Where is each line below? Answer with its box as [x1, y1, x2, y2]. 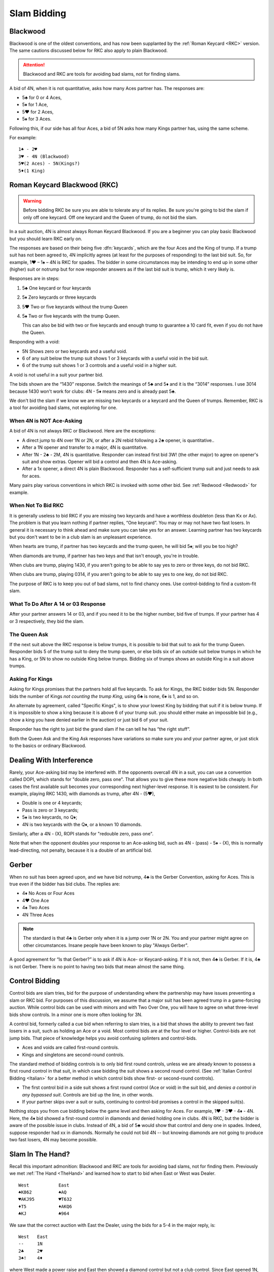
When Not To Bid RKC [9, 502, 64, 509]
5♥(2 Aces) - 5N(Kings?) [18, 161, 80, 166]
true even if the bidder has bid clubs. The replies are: [9, 881, 120, 887]
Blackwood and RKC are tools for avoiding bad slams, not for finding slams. [23, 71, 181, 77]
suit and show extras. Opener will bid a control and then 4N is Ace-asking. [22, 458, 178, 465]
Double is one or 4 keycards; [22, 800, 82, 806]
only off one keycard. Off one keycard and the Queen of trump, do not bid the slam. [23, 214, 197, 220]
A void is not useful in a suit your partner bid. [9, 371, 104, 378]
